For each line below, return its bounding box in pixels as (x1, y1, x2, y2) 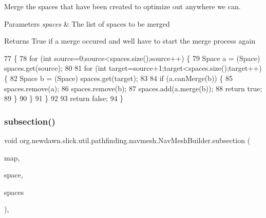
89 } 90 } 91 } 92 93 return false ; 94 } (4, 93, 124, 104)
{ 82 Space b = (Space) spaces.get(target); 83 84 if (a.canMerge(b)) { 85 (4, 72, 233, 83)
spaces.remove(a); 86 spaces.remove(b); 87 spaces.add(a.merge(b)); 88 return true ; (4, 83, 262, 93)
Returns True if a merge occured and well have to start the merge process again (4, 35, 256, 46)
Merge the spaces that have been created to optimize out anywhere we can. (4, 1, 241, 11)
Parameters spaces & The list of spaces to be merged (4, 18, 170, 29)
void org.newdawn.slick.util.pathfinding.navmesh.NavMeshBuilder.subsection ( (4, 134, 251, 145)
